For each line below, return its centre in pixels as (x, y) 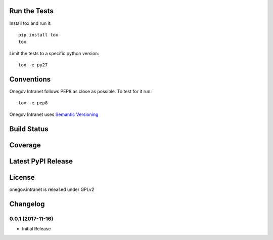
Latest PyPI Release (41, 161)
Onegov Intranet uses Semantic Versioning (54, 114)
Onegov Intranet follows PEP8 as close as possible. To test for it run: (80, 91)
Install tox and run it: (31, 23)
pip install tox (38, 35)
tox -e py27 (33, 65)
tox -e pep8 (33, 103)
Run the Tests (32, 11)
